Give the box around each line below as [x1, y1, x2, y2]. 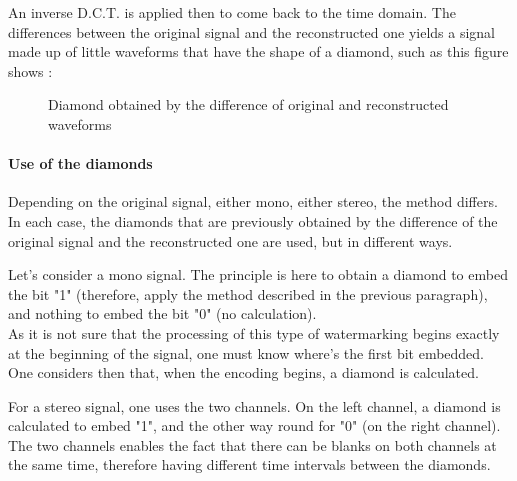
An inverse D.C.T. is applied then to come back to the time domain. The [8, 2, 456, 22]
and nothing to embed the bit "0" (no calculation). [8, 303, 317, 324]
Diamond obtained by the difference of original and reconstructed [48, 94, 449, 115]
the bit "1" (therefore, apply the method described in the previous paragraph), [8, 283, 488, 304]
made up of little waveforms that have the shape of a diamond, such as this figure [8, 41, 509, 62]
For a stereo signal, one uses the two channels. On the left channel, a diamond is [8, 395, 501, 416]
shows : [8, 60, 53, 81]
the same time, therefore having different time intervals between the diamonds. [8, 454, 491, 475]
